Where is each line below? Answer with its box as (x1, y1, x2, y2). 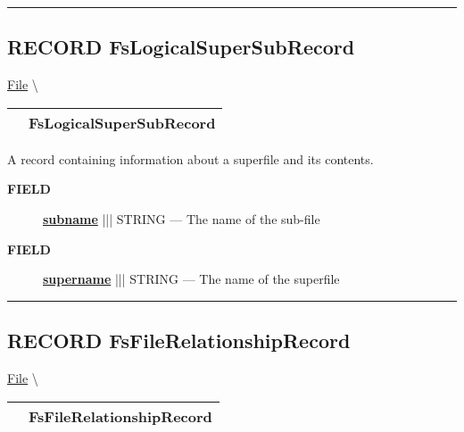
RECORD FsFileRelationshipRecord (7, 327, 351, 354)
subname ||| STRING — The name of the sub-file (43, 209, 320, 228)
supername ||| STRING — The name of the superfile (43, 270, 340, 288)
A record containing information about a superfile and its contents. (7, 149, 374, 168)
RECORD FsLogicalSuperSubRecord (7, 33, 355, 61)
